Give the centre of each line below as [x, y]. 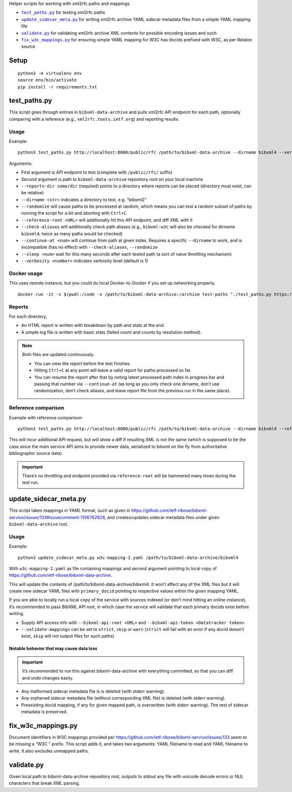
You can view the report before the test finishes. [82, 363]
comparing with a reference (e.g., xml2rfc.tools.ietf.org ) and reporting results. [94, 119]
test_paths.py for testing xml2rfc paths [63, 13]
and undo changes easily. [48, 678]
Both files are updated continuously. [58, 355]
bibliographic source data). [36, 453]
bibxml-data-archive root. [39, 524]
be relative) [32, 193]
